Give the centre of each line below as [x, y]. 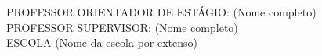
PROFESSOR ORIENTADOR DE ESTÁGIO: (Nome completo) [161, 12]
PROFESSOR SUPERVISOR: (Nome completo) [122, 27]
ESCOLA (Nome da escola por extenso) [102, 42]
